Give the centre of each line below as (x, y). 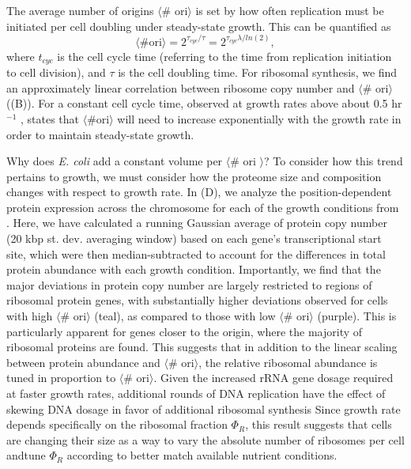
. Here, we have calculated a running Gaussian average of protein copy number (197, 223)
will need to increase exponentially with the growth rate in (259, 118)
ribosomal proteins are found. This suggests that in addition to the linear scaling (202, 347)
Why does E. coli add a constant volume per (115, 161)
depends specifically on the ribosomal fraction (117, 424)
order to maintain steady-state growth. (100, 134)
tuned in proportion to (61, 378)
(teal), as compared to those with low (185, 316)
